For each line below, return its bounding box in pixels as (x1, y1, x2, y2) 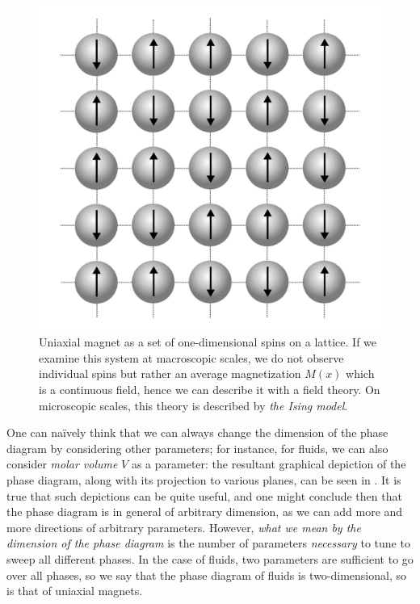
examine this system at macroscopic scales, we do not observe (39, 349, 344, 366)
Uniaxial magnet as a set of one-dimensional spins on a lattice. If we (39, 333, 377, 350)
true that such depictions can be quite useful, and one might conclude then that (6, 487, 402, 504)
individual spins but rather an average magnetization (39, 365, 301, 382)
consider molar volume (6, 455, 118, 472)
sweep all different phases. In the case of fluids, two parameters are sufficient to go (6, 550, 414, 567)
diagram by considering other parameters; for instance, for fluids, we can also (6, 439, 388, 456)
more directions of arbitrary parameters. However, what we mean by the (6, 518, 361, 535)
